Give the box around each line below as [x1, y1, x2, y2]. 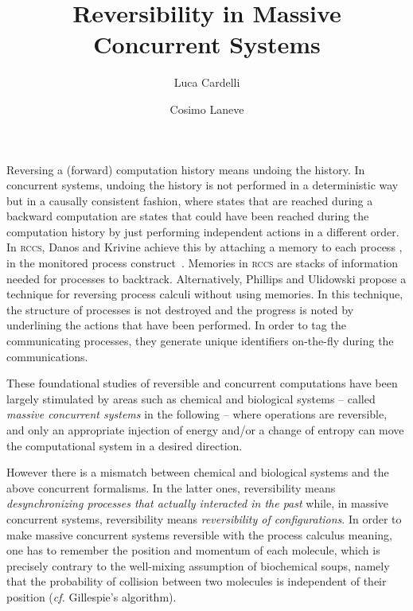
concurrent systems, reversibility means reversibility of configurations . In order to [6, 510, 402, 527]
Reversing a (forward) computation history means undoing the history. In [6, 161, 365, 177]
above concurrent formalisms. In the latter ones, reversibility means [6, 479, 336, 496]
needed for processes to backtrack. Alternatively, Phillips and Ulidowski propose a [6, 270, 407, 286]
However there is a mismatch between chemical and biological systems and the [6, 464, 389, 481]
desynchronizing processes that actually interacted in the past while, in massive [6, 495, 388, 512]
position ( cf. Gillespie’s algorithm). [6, 588, 177, 605]
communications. [6, 348, 88, 364]
